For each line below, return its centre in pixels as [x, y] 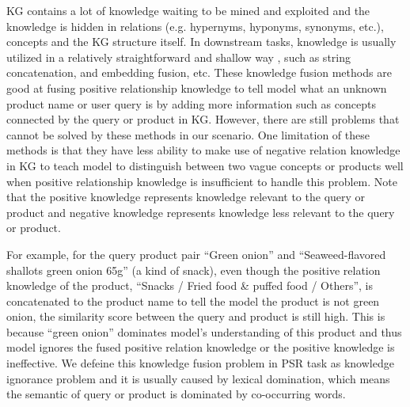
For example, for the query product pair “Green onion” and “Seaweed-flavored [196, 254]
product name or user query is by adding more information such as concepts [191, 103]
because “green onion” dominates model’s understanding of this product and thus [204, 331]
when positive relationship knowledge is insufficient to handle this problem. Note [202, 181]
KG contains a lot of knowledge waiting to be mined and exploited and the [188, 10]
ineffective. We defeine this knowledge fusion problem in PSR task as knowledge [200, 363]
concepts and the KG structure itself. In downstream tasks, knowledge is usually [201, 42]
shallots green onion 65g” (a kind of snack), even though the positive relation [194, 270]
